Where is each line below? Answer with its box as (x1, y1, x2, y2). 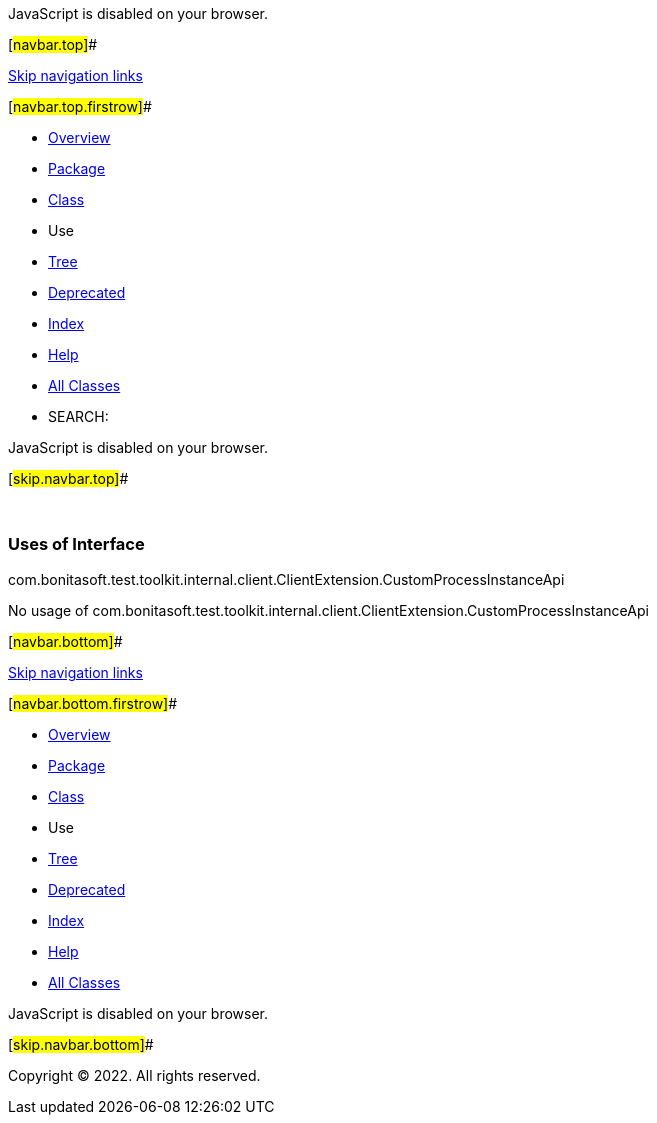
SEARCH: (48, 408, 109, 425)
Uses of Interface (8, 534, 145, 555)
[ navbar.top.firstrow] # (8, 98, 152, 115)
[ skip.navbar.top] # (8, 470, 129, 487)
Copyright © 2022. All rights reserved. (8, 1066, 261, 1084)
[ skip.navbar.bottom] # (8, 1035, 154, 1053)
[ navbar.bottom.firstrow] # (8, 694, 178, 712)
